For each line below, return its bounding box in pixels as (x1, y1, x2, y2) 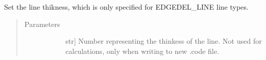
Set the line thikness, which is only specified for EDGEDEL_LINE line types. (4, 2, 249, 12)
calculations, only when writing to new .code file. (65, 45, 219, 56)
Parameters (24, 18, 60, 29)
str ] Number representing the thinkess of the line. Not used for (65, 36, 262, 46)
